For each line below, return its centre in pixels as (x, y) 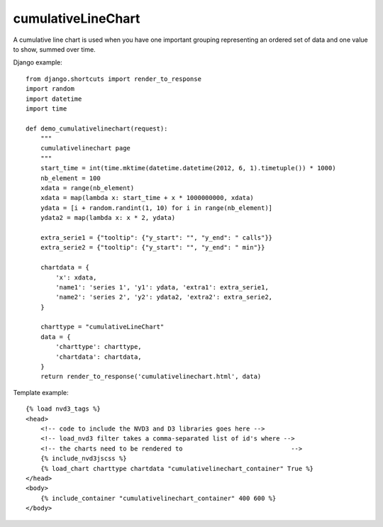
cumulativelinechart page (85, 148)
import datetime (54, 99)
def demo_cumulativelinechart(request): (97, 128)
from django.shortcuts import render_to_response (114, 79)
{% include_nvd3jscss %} (83, 459)
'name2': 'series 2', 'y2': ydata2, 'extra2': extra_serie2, (164, 297)
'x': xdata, (76, 277)
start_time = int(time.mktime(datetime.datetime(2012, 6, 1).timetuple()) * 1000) (188, 168)
